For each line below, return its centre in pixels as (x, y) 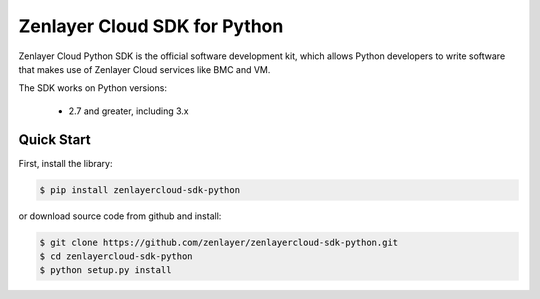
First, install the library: (65, 163)
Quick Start (54, 139)
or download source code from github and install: (120, 216)
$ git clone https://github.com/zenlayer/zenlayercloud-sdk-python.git (219, 242)
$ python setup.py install (105, 270)
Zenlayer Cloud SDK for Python (151, 26)
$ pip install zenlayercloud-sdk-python (139, 189)
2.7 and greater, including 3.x (128, 111)
